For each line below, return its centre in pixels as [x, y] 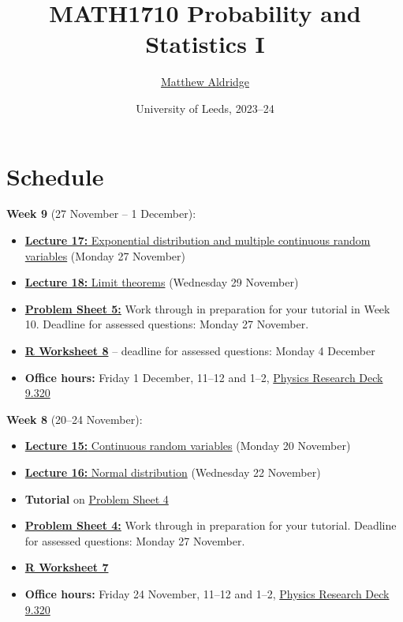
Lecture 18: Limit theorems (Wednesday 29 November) [162, 282]
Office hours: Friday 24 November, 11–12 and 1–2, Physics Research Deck [207, 593]
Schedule [55, 176]
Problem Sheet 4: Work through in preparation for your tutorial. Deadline [211, 525]
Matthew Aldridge [205, 82]
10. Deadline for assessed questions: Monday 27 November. [167, 324]
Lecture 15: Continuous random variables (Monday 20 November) [188, 446]
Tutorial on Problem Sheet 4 [97, 498]
